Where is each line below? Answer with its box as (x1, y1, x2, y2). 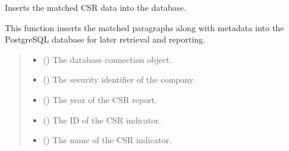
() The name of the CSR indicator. (43, 134, 172, 146)
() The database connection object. (43, 53, 172, 65)
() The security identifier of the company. (43, 73, 196, 86)
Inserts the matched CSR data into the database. (5, 1, 187, 13)
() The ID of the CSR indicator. (43, 113, 161, 126)
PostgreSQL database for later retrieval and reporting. (5, 33, 205, 46)
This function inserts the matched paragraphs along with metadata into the (5, 21, 284, 34)
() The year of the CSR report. (43, 93, 157, 105)
